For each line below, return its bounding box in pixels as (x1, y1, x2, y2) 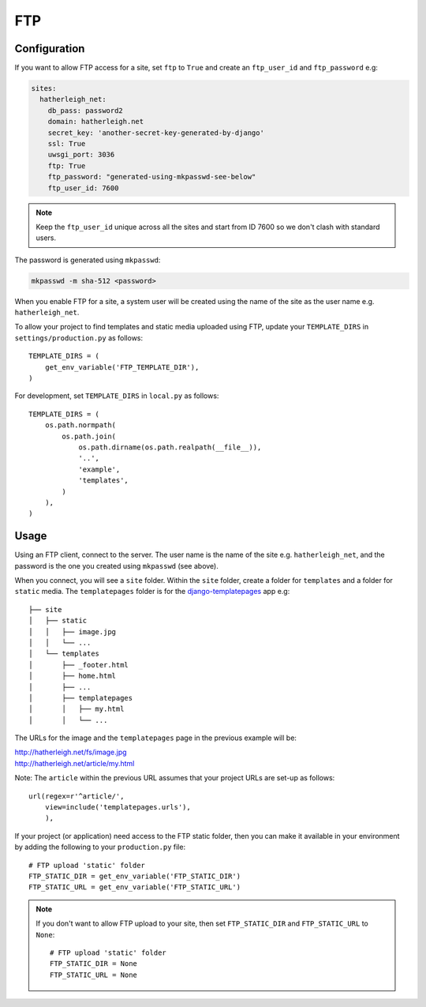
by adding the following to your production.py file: (14, 842, 185, 852)
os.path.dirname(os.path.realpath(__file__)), (78, 442, 262, 452)
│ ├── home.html (28, 671, 117, 681)
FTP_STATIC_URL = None (50, 970, 138, 979)
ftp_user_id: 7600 (47, 183, 119, 193)
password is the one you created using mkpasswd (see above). (14, 561, 219, 570)
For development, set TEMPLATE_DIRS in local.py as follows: (14, 391, 219, 400)
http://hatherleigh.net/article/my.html (14, 758, 135, 768)
